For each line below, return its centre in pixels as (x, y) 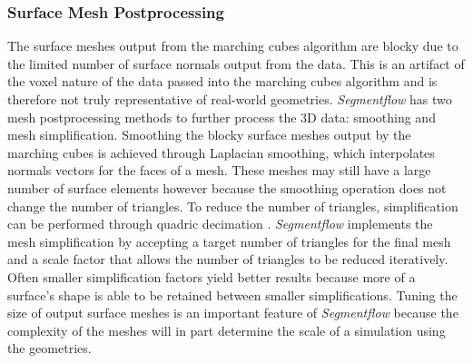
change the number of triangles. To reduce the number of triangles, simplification (233, 206)
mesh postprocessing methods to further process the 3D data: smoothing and (222, 117)
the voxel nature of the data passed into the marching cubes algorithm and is (222, 81)
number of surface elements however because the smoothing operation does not (227, 187)
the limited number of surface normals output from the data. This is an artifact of (236, 63)
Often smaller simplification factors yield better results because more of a (212, 276)
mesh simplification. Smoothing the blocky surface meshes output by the (209, 135)
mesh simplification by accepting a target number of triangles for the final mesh (229, 241)
